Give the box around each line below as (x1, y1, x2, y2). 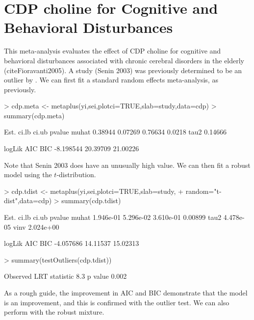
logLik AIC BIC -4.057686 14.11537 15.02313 (4, 238, 139, 248)
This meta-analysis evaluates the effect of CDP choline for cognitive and (4, 46, 221, 56)
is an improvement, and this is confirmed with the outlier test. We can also (4, 297, 229, 307)
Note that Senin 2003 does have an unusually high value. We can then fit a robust (4, 160, 251, 170)
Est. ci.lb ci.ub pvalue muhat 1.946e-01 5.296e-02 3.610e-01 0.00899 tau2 (4, 212, 222, 222)
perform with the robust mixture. (4, 307, 104, 317)
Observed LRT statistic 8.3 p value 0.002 (4, 271, 127, 281)
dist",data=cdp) (4, 195, 52, 206)
